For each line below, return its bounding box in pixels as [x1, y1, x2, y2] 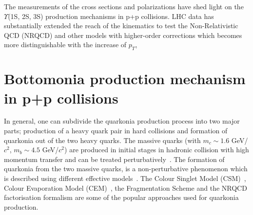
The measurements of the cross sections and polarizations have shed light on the [4, 1, 244, 11]
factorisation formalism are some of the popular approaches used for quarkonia [4, 192, 239, 202]
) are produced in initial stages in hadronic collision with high [64, 144, 249, 155]
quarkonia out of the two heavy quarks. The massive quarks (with [4, 135, 201, 145]
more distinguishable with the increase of [4, 39, 127, 50]
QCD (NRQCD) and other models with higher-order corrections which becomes [4, 30, 242, 40]
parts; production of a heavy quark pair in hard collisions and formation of [4, 125, 228, 136]
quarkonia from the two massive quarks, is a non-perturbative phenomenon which [4, 163, 248, 174]
